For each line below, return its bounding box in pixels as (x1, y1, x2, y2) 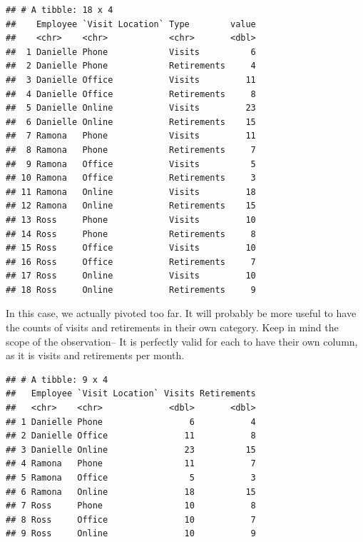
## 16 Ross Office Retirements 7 (6, 256, 256, 267)
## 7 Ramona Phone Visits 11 (6, 131, 256, 141)
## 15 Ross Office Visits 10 (6, 243, 256, 254)
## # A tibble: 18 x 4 (6, 5, 113, 15)
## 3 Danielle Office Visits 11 (6, 74, 256, 85)
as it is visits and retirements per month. (6, 348, 185, 363)
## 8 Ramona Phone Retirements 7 (6, 144, 256, 155)
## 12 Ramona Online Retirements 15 (6, 201, 256, 211)
